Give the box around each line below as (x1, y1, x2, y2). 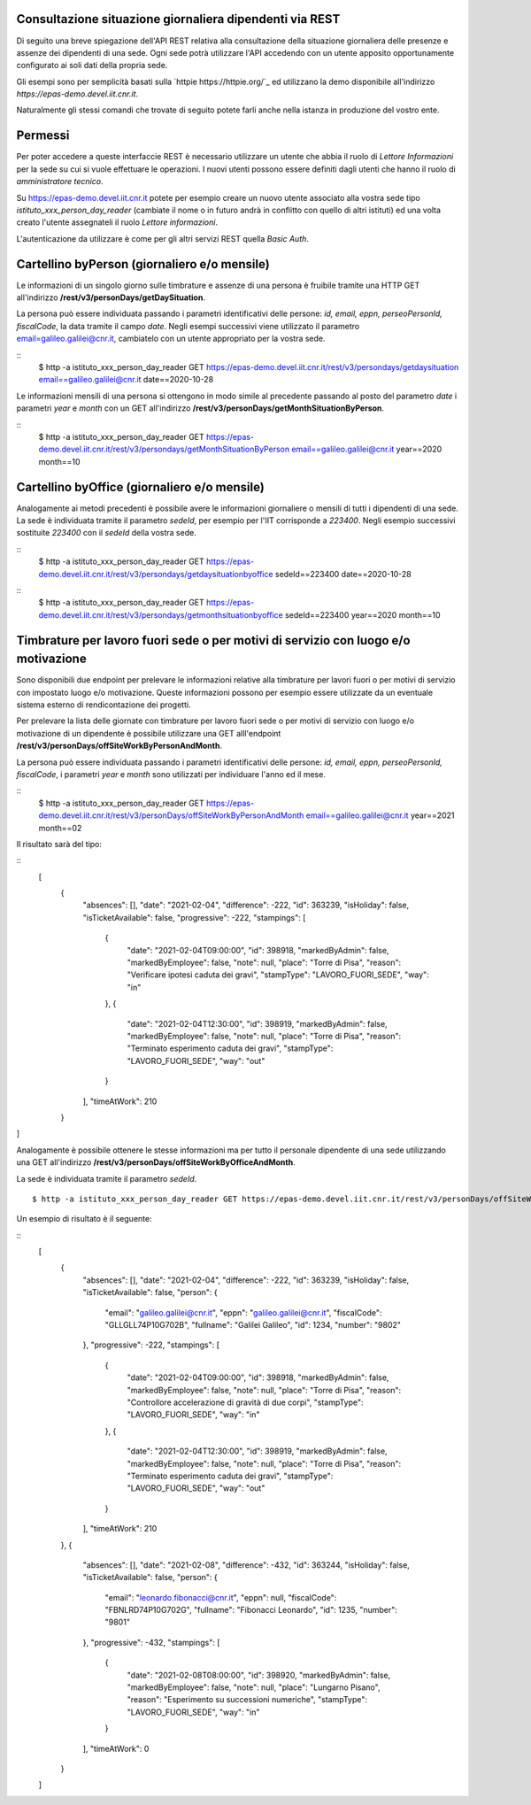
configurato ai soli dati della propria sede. (16, 60, 168, 71)
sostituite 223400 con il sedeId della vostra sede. (16, 528, 196, 538)
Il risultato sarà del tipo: (16, 838, 102, 849)
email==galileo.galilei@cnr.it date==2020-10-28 (38, 374, 214, 385)
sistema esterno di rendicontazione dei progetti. (16, 699, 191, 710)
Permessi (16, 128, 70, 143)
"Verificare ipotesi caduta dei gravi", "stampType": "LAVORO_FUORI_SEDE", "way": (127, 969, 429, 980)
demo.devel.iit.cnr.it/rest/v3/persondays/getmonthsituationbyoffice (38, 609, 283, 620)
